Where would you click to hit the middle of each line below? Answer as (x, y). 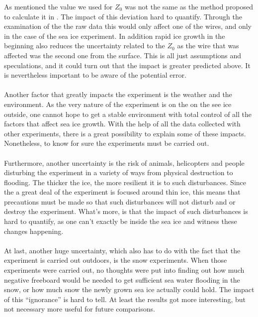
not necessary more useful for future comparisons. (80, 309)
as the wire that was (208, 46)
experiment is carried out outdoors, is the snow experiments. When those (116, 260)
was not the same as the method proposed (189, 6)
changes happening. (34, 231)
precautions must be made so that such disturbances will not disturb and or (120, 201)
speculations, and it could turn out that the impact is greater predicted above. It (127, 65)
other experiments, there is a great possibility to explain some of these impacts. (125, 133)
